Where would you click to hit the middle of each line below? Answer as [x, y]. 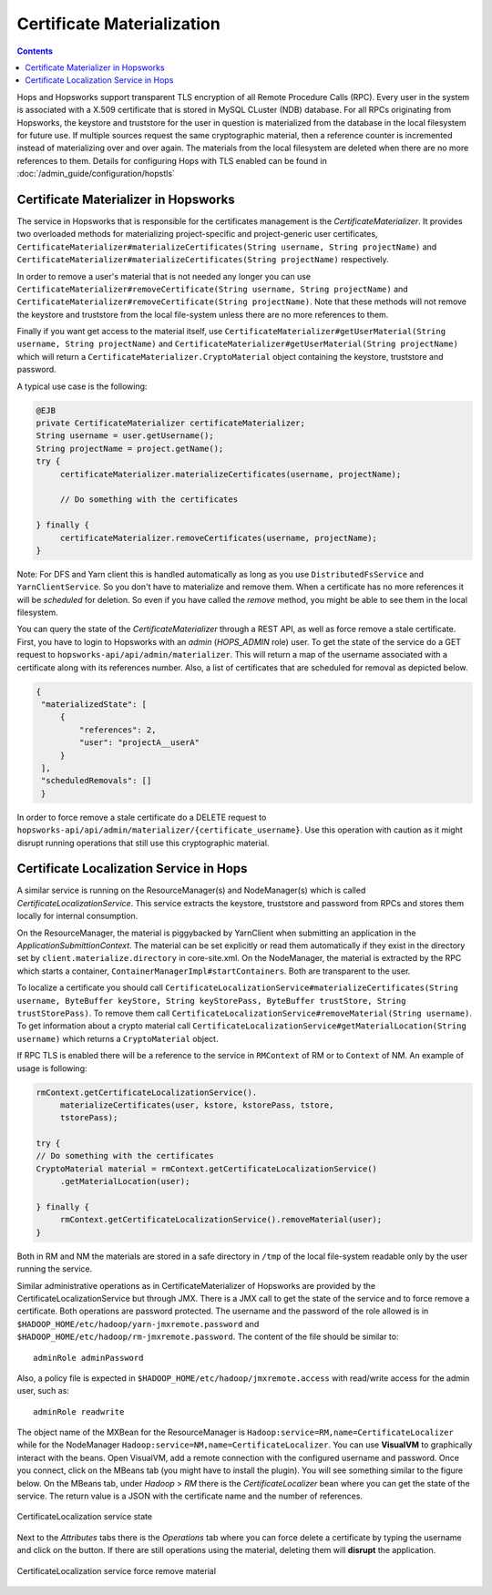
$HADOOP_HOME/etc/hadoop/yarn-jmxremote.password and [138, 1324]
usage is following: [52, 1068]
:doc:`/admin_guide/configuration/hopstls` [96, 174]
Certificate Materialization [118, 24]
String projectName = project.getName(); [130, 448]
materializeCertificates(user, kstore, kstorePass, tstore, [197, 1105]
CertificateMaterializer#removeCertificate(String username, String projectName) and [213, 289]
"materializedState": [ [94, 705]
